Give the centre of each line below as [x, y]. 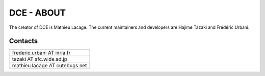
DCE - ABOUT [38, 13]
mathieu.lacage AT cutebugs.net [50, 66]
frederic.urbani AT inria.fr [41, 53]
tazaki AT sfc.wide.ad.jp [40, 59]
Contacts [24, 41]
